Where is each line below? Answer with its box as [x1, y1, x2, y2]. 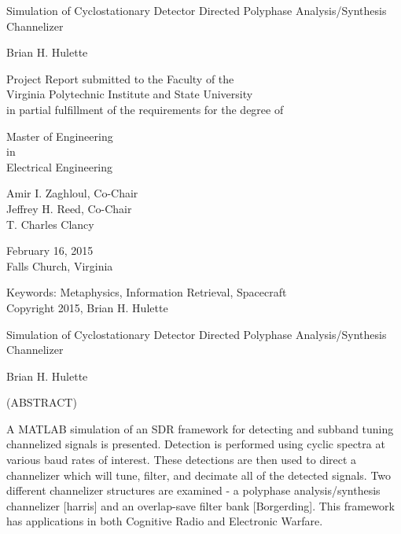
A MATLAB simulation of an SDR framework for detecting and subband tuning [6, 420, 394, 436]
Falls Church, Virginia [6, 257, 113, 274]
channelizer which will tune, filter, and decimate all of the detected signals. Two [6, 466, 392, 483]
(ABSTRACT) [6, 394, 77, 411]
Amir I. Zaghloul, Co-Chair [6, 185, 138, 201]
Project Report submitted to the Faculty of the [6, 70, 234, 87]
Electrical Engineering [6, 158, 113, 175]
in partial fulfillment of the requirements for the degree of [6, 101, 284, 117]
